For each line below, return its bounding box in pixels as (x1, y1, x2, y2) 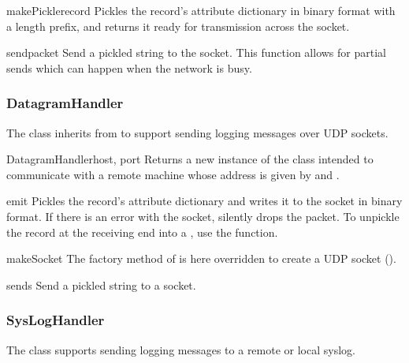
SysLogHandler (6, 310, 105, 330)
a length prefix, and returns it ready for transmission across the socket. (6, 17, 350, 34)
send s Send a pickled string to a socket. (6, 276, 196, 293)
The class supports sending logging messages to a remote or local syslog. (6, 341, 355, 357)
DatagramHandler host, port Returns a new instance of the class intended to (6, 151, 374, 167)
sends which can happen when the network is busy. (6, 59, 252, 76)
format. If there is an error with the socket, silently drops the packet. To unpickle (6, 208, 400, 224)
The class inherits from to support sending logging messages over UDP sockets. (6, 124, 389, 140)
